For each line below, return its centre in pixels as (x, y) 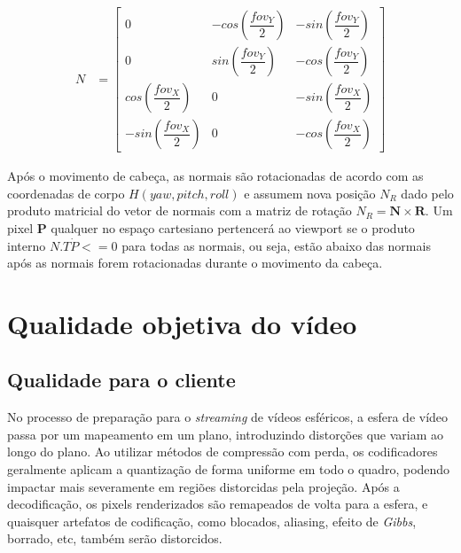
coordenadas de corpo (66, 193)
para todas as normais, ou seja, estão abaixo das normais (276, 245)
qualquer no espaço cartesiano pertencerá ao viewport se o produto (233, 227)
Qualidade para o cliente (121, 380)
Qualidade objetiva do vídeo (182, 323)
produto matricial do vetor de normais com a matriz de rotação (180, 210)
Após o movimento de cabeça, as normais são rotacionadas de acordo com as (215, 176)
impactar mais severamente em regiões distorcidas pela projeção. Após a (203, 486)
